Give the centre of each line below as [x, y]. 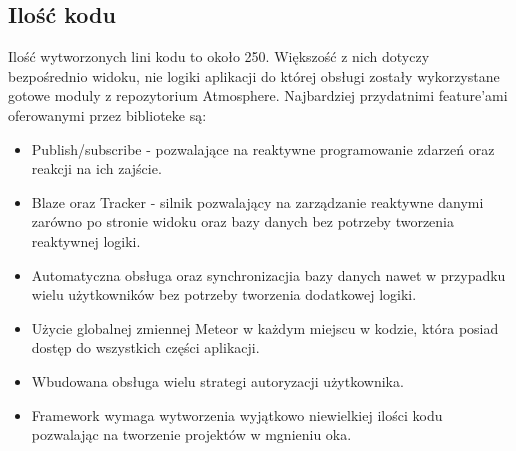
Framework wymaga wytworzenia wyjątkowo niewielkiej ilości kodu [237, 414]
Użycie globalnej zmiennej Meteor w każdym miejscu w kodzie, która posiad [265, 327]
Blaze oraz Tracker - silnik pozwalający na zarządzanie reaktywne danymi [257, 201]
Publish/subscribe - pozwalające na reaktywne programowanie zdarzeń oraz [263, 148]
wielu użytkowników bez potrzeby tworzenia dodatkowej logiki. [224, 294]
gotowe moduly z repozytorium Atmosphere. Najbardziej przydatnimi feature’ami [258, 95]
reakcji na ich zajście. [96, 168]
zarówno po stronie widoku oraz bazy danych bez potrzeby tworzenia [243, 221]
